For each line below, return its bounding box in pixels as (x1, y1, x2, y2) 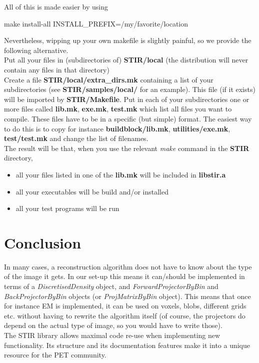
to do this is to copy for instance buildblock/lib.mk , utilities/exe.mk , (4, 123, 230, 133)
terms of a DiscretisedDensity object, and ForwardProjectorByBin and (4, 281, 218, 291)
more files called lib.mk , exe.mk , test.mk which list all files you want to (4, 103, 232, 114)
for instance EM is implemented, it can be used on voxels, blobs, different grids (4, 300, 246, 311)
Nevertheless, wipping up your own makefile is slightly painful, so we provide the (4, 35, 251, 45)
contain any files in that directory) (4, 64, 109, 74)
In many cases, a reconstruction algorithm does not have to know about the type (4, 261, 252, 271)
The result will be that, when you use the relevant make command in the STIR (4, 142, 249, 153)
